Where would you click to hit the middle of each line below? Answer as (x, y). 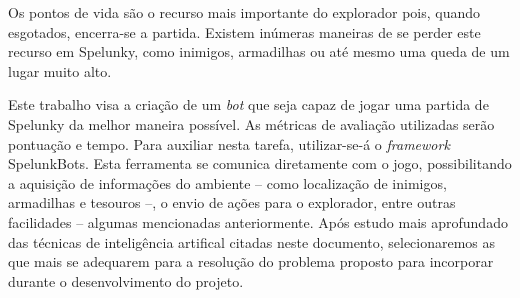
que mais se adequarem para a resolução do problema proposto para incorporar (251, 261)
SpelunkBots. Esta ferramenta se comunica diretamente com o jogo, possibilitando (260, 163)
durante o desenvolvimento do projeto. (126, 280)
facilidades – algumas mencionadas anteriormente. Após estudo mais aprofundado (258, 221)
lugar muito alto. (60, 70)
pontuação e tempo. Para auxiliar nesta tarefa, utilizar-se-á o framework (229, 143)
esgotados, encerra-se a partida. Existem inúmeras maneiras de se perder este (244, 31)
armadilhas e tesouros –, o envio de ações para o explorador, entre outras (232, 202)
